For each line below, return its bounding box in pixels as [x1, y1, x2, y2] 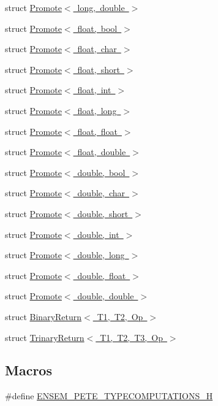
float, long [77, 104, 117, 117]
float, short [77, 63, 120, 75]
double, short [77, 207, 129, 220]
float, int [77, 83, 111, 96]
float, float [77, 124, 118, 137]
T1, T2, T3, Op [100, 331, 163, 343]
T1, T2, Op [97, 310, 143, 323]
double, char [77, 186, 126, 199]
